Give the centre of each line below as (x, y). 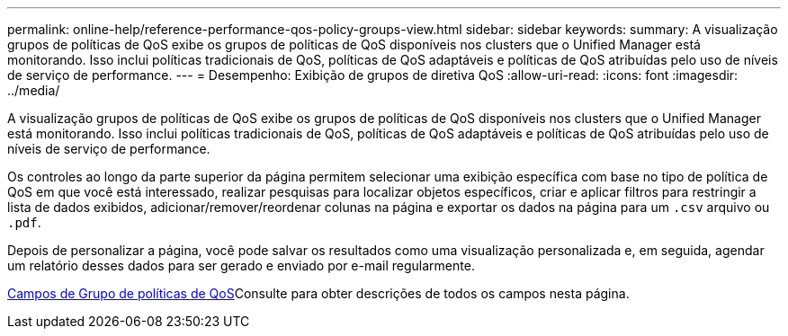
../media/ (34, 90)
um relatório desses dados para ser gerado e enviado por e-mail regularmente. (241, 265)
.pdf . (24, 222)
